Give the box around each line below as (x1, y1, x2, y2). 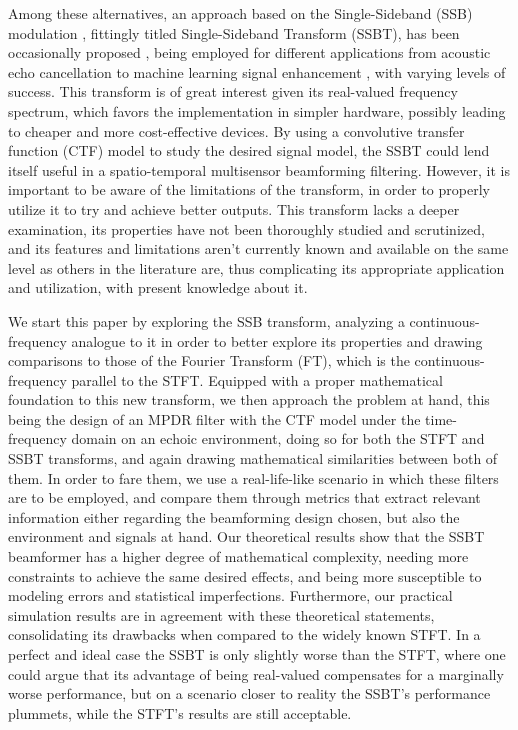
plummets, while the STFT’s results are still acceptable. (8, 702, 352, 723)
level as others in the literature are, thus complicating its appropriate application (8, 257, 505, 278)
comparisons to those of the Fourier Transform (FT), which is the (8, 350, 410, 371)
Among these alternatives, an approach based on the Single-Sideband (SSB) (8, 3, 473, 23)
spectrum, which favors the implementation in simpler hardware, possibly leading (8, 100, 506, 121)
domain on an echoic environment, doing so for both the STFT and (71, 428, 485, 449)
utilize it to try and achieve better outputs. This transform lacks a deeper (8, 198, 460, 219)
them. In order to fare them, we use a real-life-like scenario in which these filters (8, 467, 499, 488)
